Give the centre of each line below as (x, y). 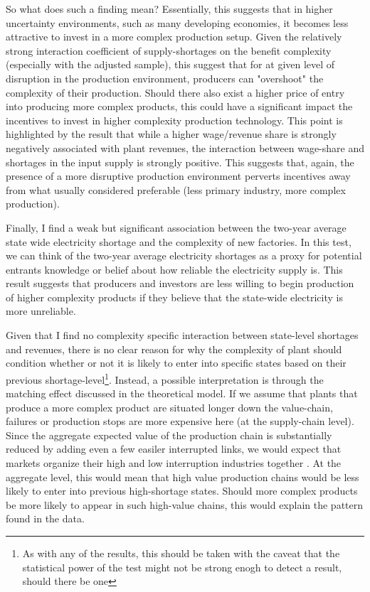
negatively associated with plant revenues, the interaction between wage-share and (185, 147)
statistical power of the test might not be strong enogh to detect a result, (182, 567)
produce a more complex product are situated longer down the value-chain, (169, 407)
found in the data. (45, 518)
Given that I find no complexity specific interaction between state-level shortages (182, 335)
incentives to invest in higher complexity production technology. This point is (174, 120)
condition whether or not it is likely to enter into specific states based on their (176, 363)
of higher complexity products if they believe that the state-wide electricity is (174, 297)
